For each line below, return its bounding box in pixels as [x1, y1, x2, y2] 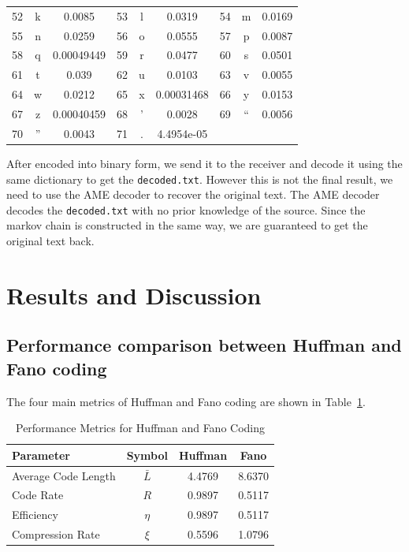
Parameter [12, 446, 70, 463]
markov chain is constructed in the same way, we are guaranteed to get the [6, 217, 368, 233]
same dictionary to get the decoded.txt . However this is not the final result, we [6, 170, 393, 187]
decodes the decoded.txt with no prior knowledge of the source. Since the [6, 201, 366, 218]
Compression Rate [12, 526, 100, 543]
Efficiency [12, 506, 58, 523]
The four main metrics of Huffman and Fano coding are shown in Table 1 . [6, 393, 366, 409]
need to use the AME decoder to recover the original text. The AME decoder [6, 186, 380, 203]
